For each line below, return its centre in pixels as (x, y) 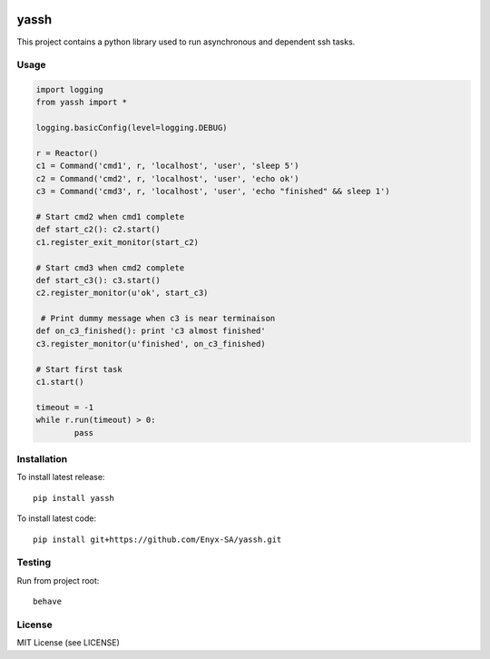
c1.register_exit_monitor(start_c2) (118, 242)
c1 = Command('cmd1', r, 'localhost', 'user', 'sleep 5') (167, 166)
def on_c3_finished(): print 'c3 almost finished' (151, 331)
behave (48, 602)
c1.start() (60, 382)
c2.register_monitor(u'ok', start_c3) (122, 293)
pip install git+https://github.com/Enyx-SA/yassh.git (157, 539)
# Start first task (79, 369)
